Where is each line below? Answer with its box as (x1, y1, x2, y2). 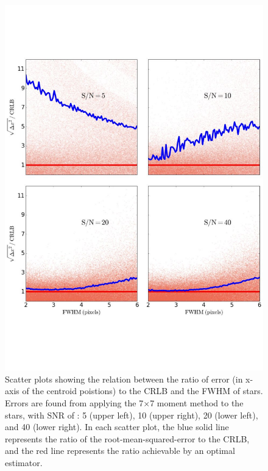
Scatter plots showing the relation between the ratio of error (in (5, 372, 243, 385)
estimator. (5, 456, 43, 469)
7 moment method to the (150, 397, 244, 409)
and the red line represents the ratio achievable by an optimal (5, 444, 235, 457)
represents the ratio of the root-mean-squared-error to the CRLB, (5, 432, 250, 445)
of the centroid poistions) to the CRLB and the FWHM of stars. (22, 384, 263, 397)
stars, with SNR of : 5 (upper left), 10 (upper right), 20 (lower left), (5, 408, 258, 421)
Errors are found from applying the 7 (5, 397, 144, 409)
